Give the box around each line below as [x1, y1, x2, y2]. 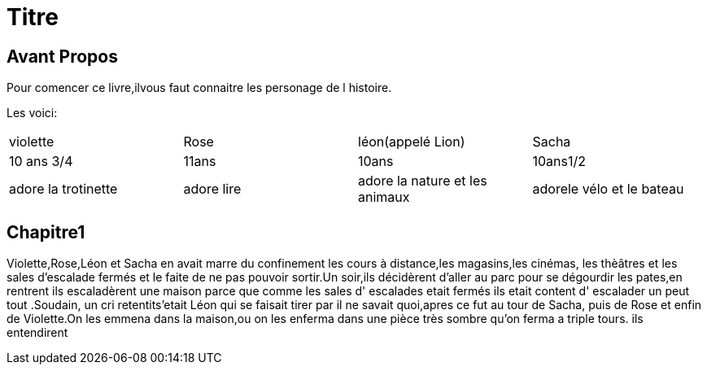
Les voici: [7, 106, 58, 120]
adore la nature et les [358, 172, 487, 190]
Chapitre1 [7, 221, 85, 242]
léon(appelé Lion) [358, 133, 465, 151]
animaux [358, 189, 410, 206]
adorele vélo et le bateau [532, 181, 684, 198]
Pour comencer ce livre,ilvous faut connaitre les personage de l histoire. [7, 81, 392, 95]
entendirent [7, 325, 68, 340]
